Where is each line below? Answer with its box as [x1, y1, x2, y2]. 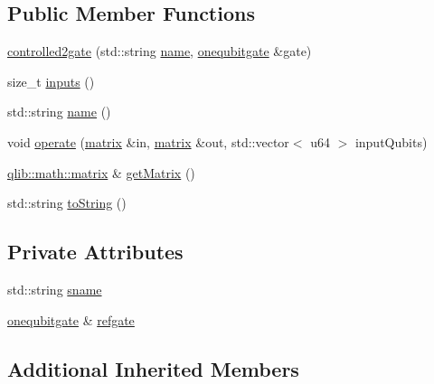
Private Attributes [7, 238, 184, 266]
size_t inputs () [7, 71, 95, 90]
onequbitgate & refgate [7, 310, 135, 329]
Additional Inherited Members [7, 354, 299, 382]
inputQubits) [354, 132, 428, 151]
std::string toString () [7, 193, 127, 212]
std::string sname [7, 279, 102, 298]
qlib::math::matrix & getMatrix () [7, 163, 195, 182]
